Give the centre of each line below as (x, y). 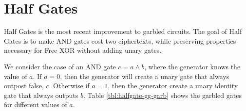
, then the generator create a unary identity (173, 86)
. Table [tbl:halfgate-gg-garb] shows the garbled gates (162, 95)
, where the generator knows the (192, 66)
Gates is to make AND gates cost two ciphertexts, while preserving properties (120, 40)
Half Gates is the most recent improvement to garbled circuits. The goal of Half (123, 31)
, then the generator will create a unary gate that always (145, 76)
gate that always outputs (41, 95)
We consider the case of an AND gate (60, 66)
